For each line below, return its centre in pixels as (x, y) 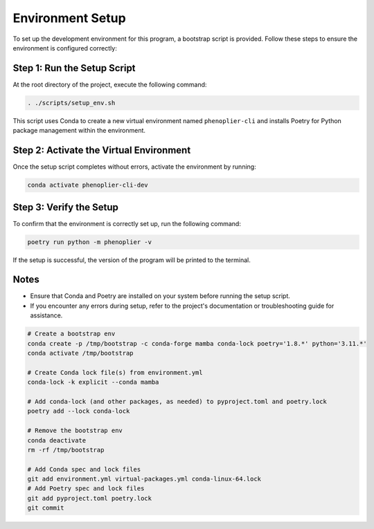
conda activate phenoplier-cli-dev (88, 185)
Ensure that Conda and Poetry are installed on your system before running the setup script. (160, 296)
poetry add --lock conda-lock (79, 411)
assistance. (46, 315)
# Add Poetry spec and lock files (86, 489)
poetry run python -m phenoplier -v (90, 242)
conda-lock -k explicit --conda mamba (93, 382)
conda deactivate (57, 440)
